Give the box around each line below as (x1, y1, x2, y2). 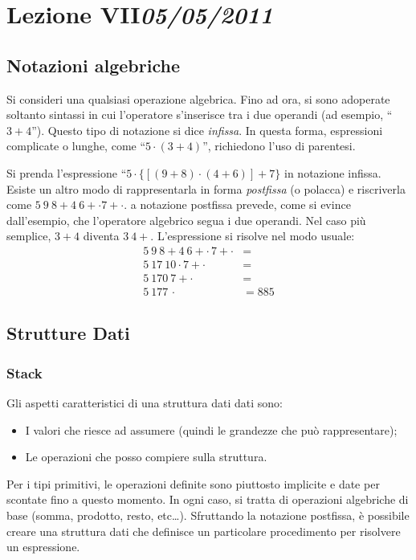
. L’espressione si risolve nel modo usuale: (150, 227, 355, 244)
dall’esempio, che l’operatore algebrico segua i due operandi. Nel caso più (6, 211, 366, 228)
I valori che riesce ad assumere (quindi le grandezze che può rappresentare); (25, 421, 398, 438)
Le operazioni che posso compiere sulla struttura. (25, 448, 267, 465)
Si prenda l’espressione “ (6, 164, 127, 181)
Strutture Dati (6, 321, 130, 345)
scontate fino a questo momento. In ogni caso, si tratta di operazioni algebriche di (6, 491, 409, 508)
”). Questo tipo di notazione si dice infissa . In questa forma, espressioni (31, 121, 383, 138)
